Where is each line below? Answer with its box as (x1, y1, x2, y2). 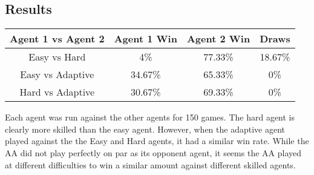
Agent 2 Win (186, 31, 250, 46)
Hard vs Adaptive (19, 85, 95, 99)
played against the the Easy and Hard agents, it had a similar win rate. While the (5, 134, 309, 147)
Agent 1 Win (114, 31, 177, 46)
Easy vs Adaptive (20, 67, 94, 82)
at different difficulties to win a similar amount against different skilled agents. (5, 158, 296, 171)
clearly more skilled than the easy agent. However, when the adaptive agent (5, 122, 286, 135)
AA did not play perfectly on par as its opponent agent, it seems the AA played (5, 146, 301, 159)
